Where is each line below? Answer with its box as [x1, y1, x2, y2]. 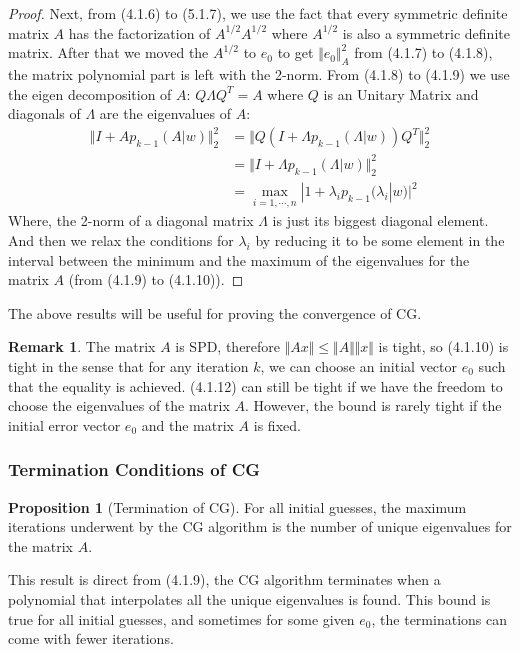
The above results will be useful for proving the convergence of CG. [8, 302, 422, 323]
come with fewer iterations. [8, 628, 174, 649]
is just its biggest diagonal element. [272, 210, 489, 231]
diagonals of [8, 103, 81, 124]
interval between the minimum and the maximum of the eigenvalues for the [8, 249, 470, 270]
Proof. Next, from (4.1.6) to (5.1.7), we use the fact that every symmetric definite [8, 3, 508, 23]
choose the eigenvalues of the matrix [8, 395, 230, 416]
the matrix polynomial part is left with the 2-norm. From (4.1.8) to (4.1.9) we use [8, 63, 510, 84]
